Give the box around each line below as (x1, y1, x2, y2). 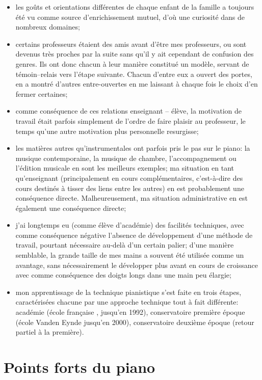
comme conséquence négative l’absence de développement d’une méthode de (15, 229, 253, 240)
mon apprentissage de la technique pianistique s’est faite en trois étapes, (15, 286, 242, 297)
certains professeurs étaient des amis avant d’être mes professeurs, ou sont (15, 38, 247, 49)
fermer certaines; (15, 88, 68, 99)
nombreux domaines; (15, 21, 80, 32)
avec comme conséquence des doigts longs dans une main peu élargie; (15, 269, 231, 280)
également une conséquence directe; (15, 202, 126, 213)
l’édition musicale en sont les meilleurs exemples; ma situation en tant (15, 162, 234, 173)
